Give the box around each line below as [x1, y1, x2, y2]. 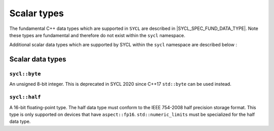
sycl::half [9, 94, 41, 101]
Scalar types [9, 8, 64, 19]
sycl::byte [9, 71, 41, 77]
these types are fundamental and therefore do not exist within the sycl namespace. [9, 32, 185, 38]
